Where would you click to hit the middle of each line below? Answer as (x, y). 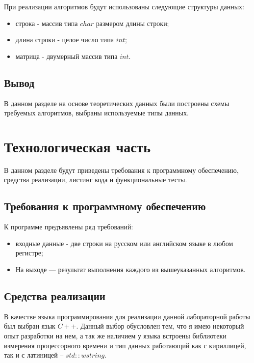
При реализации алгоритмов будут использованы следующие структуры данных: (124, 6)
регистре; (29, 253)
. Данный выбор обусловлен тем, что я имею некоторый (160, 326)
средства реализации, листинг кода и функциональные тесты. (96, 180)
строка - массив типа (47, 23)
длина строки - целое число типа (65, 40)
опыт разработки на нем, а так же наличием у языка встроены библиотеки (115, 336)
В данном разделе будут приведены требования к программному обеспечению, (121, 170)
